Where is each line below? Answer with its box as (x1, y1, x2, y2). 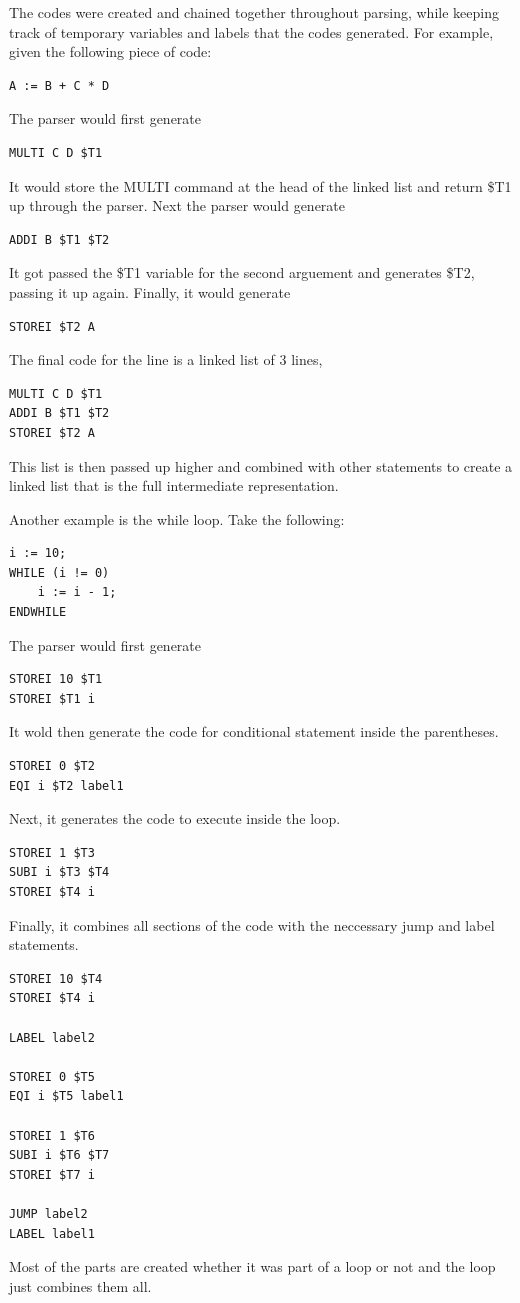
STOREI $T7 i (9, 1167, 95, 1182)
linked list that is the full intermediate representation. (9, 475, 339, 496)
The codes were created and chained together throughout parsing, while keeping (9, 2, 499, 22)
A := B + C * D (9, 78, 110, 93)
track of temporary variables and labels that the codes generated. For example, (9, 21, 494, 42)
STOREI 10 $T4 (9, 971, 103, 986)
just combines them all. (9, 1275, 152, 1296)
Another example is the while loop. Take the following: (9, 508, 345, 529)
